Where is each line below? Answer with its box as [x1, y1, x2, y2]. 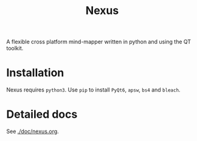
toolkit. [6, 45, 24, 52]
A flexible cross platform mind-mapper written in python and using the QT [6, 38, 192, 46]
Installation [6, 66, 64, 80]
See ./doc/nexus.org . [6, 128, 59, 135]
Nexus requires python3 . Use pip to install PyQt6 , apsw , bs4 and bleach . [6, 86, 181, 93]
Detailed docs [6, 107, 78, 121]
